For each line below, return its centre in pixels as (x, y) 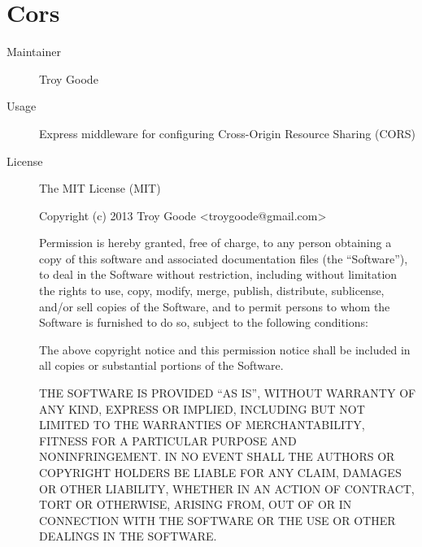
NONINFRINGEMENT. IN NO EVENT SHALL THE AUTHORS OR (217, 456)
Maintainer (34, 52)
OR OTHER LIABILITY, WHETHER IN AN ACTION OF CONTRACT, (227, 488)
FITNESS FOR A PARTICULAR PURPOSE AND (168, 440)
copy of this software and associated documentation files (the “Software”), (224, 258)
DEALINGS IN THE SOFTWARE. (128, 536)
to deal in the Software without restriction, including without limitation (218, 274)
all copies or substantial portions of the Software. (161, 365)
